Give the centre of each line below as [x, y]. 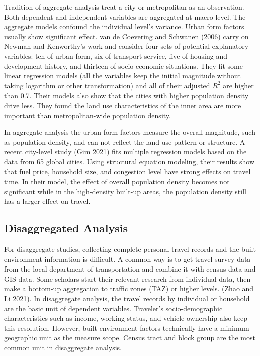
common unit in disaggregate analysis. [63, 348]
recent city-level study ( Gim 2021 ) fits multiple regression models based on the [125, 152]
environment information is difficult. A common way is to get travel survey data [127, 259]
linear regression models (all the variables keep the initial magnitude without [123, 76]
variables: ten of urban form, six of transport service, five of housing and [116, 56]
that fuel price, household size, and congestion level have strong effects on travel [127, 171]
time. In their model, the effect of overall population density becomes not [117, 181]
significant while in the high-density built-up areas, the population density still [125, 191]
